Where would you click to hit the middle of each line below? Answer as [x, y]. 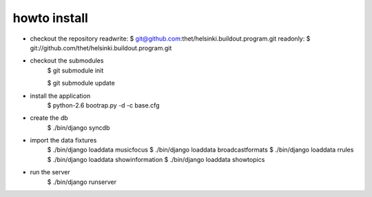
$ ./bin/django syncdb [79, 127]
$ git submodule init [75, 70]
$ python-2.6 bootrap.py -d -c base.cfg [103, 105]
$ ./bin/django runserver [82, 182]
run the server [50, 172]
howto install [51, 18]
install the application [60, 96]
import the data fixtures [63, 141]
